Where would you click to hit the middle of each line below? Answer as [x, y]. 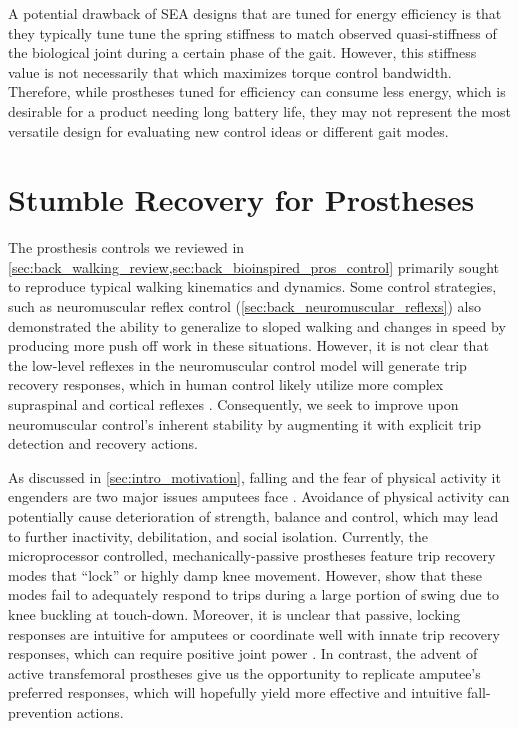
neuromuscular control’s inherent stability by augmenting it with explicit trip [244, 423]
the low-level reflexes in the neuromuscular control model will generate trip [237, 364]
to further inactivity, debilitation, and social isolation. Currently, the [218, 535]
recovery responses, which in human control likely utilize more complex [226, 384]
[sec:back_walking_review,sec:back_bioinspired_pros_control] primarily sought [254, 266]
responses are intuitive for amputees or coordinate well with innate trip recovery [254, 633]
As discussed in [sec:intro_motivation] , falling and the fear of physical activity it [254, 476]
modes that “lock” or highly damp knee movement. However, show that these [245, 574]
